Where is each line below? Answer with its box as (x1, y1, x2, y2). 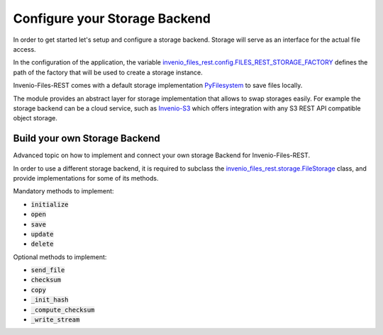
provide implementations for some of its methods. (13, 174, 159, 182)
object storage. (13, 114, 58, 123)
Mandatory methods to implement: (13, 187, 114, 195)
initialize (30, 200, 69, 208)
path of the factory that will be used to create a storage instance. (13, 68, 203, 76)
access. (13, 45, 36, 53)
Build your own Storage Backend (13, 132, 161, 144)
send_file (30, 266, 65, 274)
